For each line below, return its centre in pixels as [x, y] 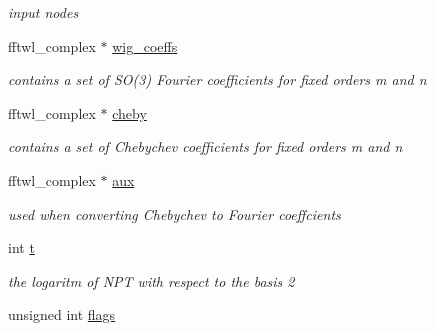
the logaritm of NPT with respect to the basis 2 [151, 280]
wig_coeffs [145, 45]
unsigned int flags [62, 314]
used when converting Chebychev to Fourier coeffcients [174, 213]
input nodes [43, 12]
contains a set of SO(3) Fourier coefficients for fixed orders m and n [217, 79]
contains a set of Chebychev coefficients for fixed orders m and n [205, 146]
